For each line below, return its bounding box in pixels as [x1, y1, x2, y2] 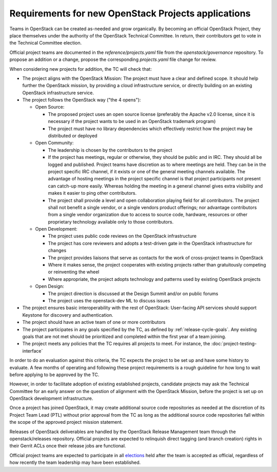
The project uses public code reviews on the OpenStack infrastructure [48, 233, 197, 239]
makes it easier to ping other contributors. [48, 190, 137, 196]
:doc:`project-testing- [211, 341, 257, 347]
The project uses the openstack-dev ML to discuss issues [48, 298, 170, 303]
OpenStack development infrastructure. [9, 395, 93, 402]
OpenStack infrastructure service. [22, 90, 94, 96]
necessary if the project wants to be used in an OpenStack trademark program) [48, 118, 216, 125]
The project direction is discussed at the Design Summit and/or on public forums [48, 290, 219, 297]
